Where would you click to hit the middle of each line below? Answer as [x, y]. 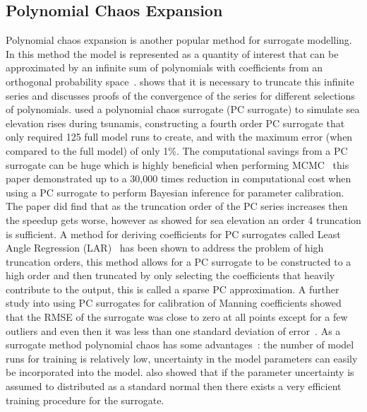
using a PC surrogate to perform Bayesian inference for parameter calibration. [175, 192]
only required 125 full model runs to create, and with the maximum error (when [179, 137]
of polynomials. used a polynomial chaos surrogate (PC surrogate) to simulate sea [183, 109]
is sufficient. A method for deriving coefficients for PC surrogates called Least [173, 234]
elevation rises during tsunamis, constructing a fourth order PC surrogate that [175, 123]
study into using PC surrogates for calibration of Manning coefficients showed [174, 303]
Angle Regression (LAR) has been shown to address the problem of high [165, 248]
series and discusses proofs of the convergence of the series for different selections [180, 95]
